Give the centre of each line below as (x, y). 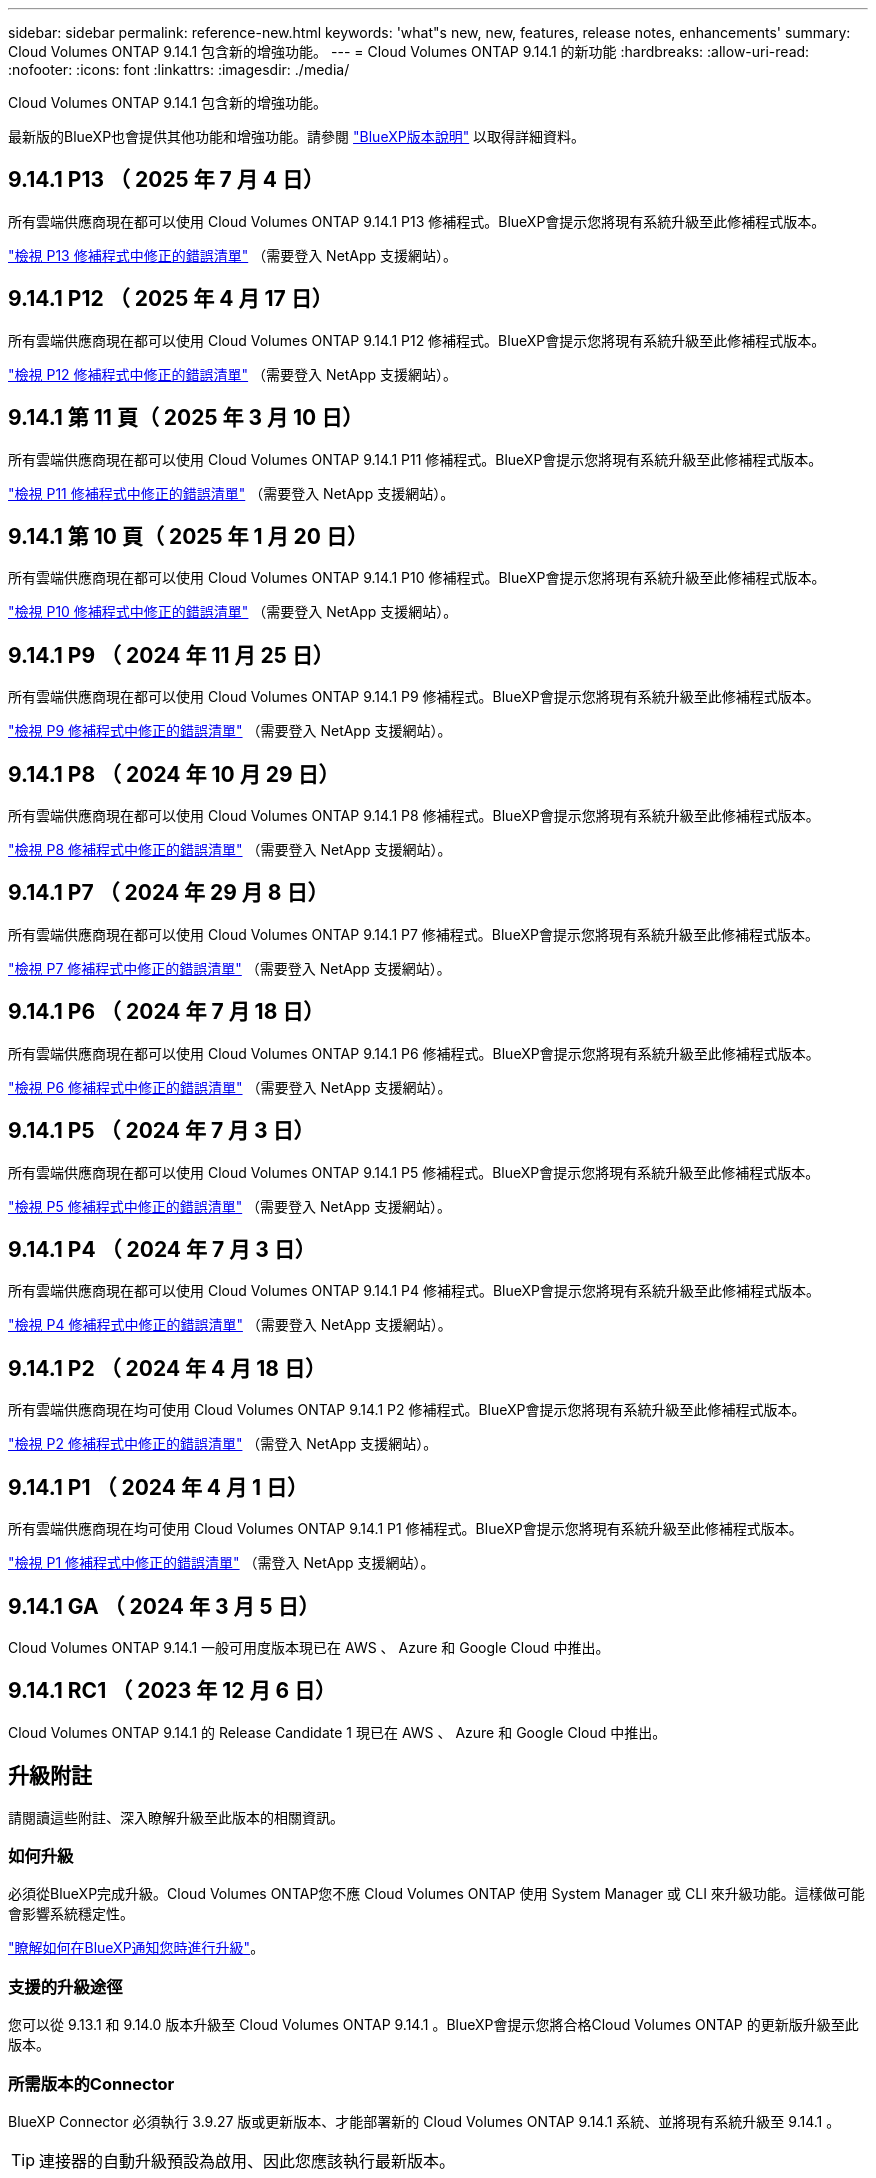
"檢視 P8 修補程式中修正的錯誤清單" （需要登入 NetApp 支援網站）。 (230, 850)
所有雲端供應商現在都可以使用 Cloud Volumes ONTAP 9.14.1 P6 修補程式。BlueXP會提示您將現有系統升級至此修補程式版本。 (414, 1053)
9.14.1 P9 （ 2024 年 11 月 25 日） (171, 655)
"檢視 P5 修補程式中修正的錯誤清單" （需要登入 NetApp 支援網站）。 (230, 1206)
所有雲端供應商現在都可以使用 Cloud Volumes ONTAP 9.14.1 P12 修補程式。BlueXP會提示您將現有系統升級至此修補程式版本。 (417, 340)
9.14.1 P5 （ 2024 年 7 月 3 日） (161, 1131)
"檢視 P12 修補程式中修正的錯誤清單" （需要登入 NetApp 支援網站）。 (232, 374)
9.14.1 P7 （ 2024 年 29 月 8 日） (168, 893)
